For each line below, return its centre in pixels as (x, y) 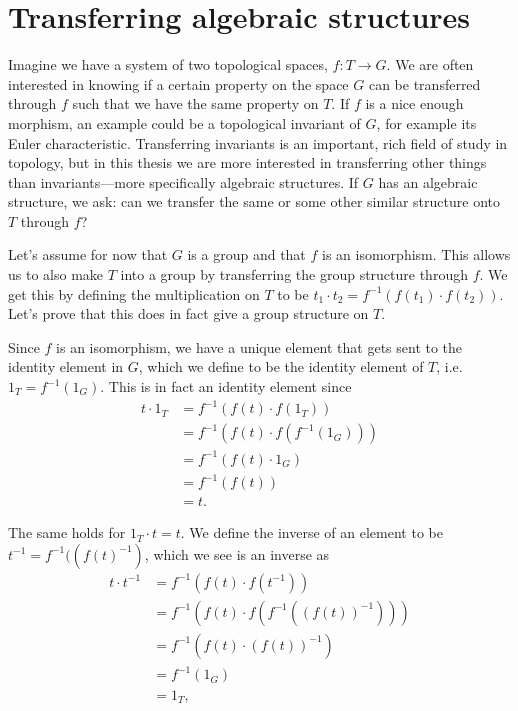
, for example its (426, 122)
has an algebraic (428, 181)
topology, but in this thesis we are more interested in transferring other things (247, 162)
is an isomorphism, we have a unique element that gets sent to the (259, 346)
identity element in (66, 366)
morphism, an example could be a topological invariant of (184, 122)
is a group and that (246, 254)
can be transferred (424, 83)
